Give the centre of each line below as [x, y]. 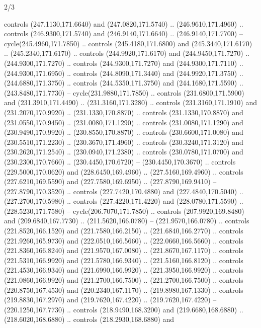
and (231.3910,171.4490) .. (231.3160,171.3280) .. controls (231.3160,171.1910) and [130, 102]
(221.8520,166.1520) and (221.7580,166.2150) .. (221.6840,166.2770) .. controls [124, 231]
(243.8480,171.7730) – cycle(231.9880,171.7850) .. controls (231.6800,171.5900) [124, 92]
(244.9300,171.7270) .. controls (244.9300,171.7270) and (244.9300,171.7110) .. [124, 63]
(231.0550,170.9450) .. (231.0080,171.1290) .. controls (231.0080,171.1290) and [124, 122]
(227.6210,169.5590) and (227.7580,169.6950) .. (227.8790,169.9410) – [110, 181]
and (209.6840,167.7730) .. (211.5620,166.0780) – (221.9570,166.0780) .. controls [127, 221]
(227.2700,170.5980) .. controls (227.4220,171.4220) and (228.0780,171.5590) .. [124, 201]
